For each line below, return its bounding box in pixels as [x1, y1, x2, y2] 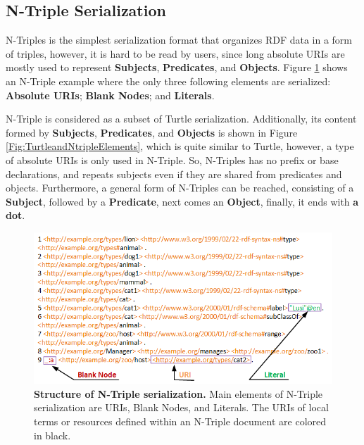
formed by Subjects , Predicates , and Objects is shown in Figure [6, 125, 298, 139]
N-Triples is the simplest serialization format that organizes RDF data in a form [6, 32, 353, 47]
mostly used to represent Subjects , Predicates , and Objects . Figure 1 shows [6, 60, 348, 75]
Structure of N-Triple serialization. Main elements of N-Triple [34, 386, 323, 401]
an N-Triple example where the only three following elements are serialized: [6, 73, 331, 88]
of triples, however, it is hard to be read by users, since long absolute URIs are [6, 46, 345, 61]
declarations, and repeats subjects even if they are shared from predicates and [6, 166, 342, 181]
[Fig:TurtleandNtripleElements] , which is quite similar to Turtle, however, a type [6, 139, 354, 153]
